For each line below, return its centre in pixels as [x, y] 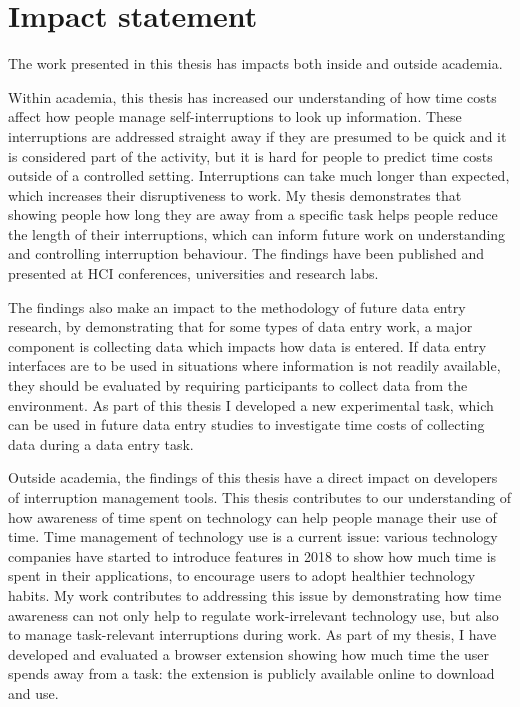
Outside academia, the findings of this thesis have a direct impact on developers [253, 477]
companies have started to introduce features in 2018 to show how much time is [252, 555]
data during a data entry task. [101, 443]
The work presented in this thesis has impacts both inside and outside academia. [255, 63]
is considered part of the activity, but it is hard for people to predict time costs [250, 155]
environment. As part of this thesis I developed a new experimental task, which [251, 404]
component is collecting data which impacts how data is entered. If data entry [247, 345]
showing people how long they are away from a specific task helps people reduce [253, 214]
